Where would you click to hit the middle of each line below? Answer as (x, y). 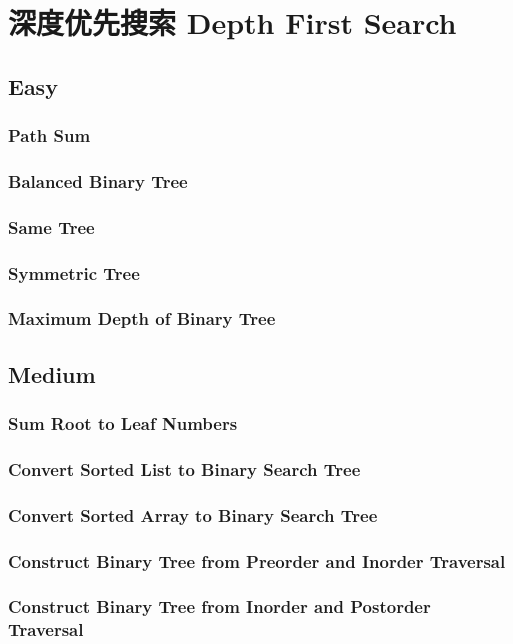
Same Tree (51, 226)
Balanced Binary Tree (98, 180)
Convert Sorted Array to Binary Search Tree (193, 514)
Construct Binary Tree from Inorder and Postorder (219, 606)
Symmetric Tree (74, 272)
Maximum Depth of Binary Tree (142, 318)
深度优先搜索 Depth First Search (232, 22)
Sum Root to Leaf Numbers (123, 423)
